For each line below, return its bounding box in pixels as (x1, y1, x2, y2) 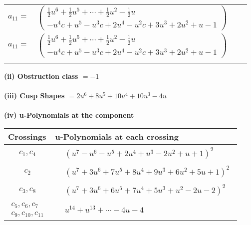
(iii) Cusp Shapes (4, 90, 65, 101)
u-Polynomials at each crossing (55, 130, 179, 142)
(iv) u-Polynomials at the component (4, 110, 134, 120)
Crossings (8, 130, 46, 142)
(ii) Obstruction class (4, 70, 78, 81)
